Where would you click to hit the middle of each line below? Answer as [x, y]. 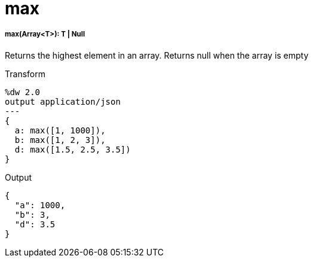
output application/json [63, 101]
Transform [25, 74]
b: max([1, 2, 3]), [60, 140]
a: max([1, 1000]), [60, 130]
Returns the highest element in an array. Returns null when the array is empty [157, 55]
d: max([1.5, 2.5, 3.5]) [73, 149]
